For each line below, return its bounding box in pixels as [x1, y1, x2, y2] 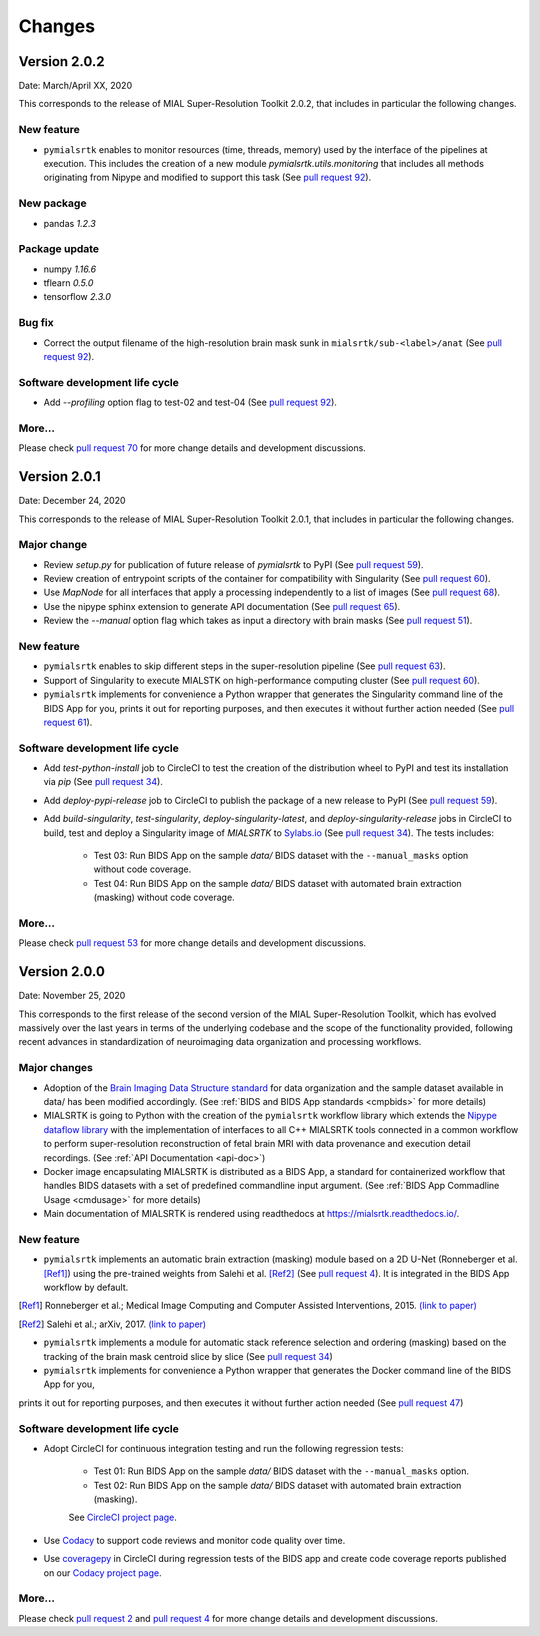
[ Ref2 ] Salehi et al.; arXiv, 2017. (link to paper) [18, 1318, 207, 1330]
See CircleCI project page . [68, 1511, 177, 1524]
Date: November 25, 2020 [18, 990, 126, 1002]
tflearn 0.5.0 [43, 277, 94, 289]
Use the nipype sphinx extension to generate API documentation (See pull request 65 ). [43, 600, 401, 612]
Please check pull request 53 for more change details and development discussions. [18, 937, 367, 949]
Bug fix [18, 316, 54, 330]
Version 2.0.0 [18, 963, 105, 980]
